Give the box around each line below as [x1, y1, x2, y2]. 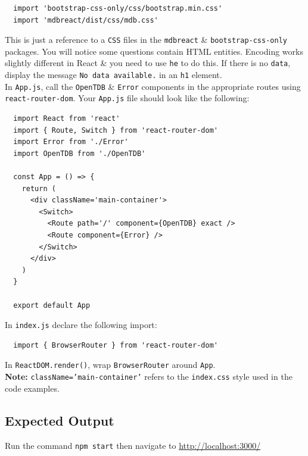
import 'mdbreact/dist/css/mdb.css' [13, 15, 158, 24]
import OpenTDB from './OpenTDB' [13, 149, 146, 158]
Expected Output [5, 411, 114, 429]
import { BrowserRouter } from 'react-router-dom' [13, 341, 218, 349]
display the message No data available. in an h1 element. [5, 68, 222, 81]
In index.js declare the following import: [5, 318, 157, 331]
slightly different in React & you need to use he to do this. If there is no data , [5, 57, 291, 69]
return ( [21, 184, 56, 193]
